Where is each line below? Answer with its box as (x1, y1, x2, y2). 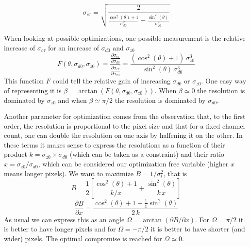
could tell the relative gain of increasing (52, 76, 170, 86)
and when (58, 95, 87, 105)
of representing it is (4, 85, 62, 95)
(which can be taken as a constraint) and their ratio (69, 149, 224, 159)
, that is (163, 168, 187, 178)
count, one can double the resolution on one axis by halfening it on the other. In (4, 130, 243, 140)
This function (4, 76, 44, 86)
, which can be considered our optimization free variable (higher (38, 159, 229, 169)
